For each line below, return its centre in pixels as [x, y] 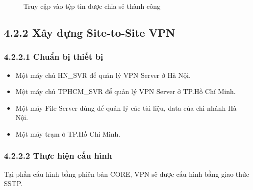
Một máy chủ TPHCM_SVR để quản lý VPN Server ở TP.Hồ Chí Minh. [126, 91]
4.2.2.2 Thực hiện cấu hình [58, 155]
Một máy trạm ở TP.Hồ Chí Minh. [68, 133]
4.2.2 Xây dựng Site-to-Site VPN [90, 32]
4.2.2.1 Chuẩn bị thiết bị [54, 57]
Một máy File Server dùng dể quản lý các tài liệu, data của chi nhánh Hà [126, 107]
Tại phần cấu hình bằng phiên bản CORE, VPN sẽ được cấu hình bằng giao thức [127, 174]
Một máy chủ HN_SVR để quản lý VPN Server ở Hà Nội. [103, 75]
